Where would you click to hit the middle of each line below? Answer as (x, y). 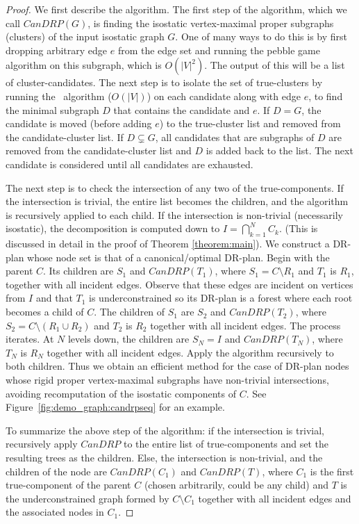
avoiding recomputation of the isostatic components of (121, 393)
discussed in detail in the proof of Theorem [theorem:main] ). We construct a (168, 244)
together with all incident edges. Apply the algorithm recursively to (190, 352)
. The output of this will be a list (275, 65)
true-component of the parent (68, 485)
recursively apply (42, 444)
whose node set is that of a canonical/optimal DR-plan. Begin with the (178, 257)
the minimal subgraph (52, 109)
